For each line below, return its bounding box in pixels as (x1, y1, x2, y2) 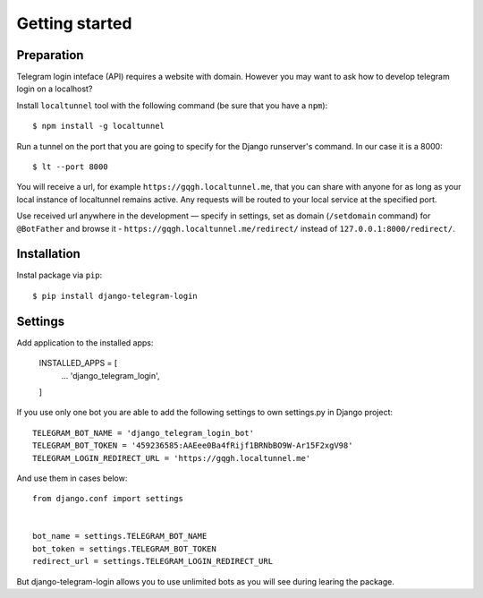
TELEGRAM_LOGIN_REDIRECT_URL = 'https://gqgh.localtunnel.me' (32, 453, 311, 463)
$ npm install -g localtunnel (32, 121, 165, 132)
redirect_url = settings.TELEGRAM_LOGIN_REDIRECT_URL (32, 556, 273, 567)
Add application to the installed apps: (16, 337, 154, 348)
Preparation (16, 47, 84, 63)
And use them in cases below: (16, 473, 128, 483)
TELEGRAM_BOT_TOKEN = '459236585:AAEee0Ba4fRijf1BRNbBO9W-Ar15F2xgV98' (32, 440, 353, 451)
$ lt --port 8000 (32, 162, 108, 172)
